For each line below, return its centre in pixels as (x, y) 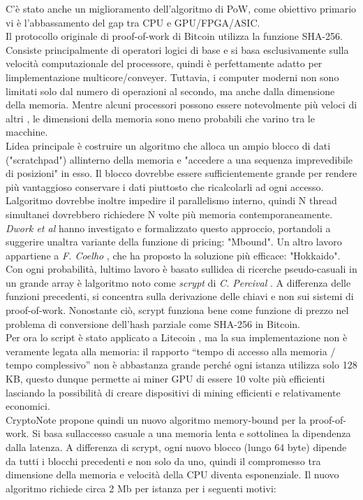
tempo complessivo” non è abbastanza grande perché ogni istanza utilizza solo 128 (181, 365)
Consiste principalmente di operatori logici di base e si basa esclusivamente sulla (177, 49)
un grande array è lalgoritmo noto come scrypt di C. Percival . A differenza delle (178, 282)
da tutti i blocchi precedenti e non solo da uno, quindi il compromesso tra (163, 460)
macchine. (27, 132)
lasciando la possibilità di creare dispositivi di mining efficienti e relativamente (173, 392)
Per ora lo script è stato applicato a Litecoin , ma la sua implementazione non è (177, 337)
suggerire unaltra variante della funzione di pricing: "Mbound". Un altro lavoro (174, 242)
